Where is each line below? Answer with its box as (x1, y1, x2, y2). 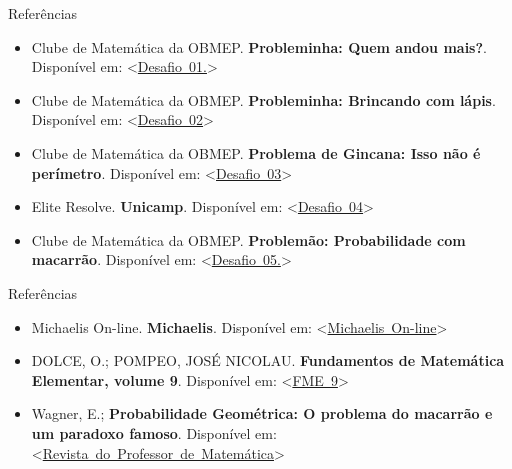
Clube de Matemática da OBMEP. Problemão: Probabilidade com (31, 229, 466, 250)
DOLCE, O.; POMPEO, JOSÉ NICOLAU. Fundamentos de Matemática (31, 350, 505, 371)
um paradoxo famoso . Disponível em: (31, 422, 277, 443)
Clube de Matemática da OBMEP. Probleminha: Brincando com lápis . (31, 89, 496, 110)
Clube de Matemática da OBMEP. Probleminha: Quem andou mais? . (31, 36, 487, 57)
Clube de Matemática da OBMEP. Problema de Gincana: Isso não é (31, 142, 481, 163)
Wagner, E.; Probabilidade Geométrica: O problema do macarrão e (31, 403, 493, 424)
